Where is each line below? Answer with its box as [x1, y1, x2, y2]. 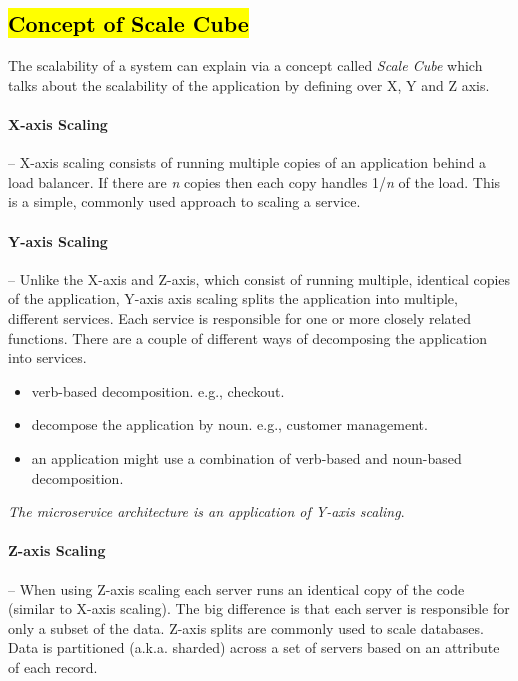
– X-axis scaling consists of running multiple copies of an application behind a [8, 152, 487, 173]
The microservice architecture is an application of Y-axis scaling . [8, 501, 405, 522]
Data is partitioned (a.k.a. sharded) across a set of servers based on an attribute [8, 637, 500, 658]
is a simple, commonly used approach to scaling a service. [8, 191, 361, 212]
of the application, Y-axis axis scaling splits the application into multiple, [8, 288, 458, 309]
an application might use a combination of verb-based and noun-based [31, 447, 462, 468]
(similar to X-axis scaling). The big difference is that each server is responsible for [8, 598, 510, 619]
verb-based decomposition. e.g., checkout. [31, 380, 285, 401]
